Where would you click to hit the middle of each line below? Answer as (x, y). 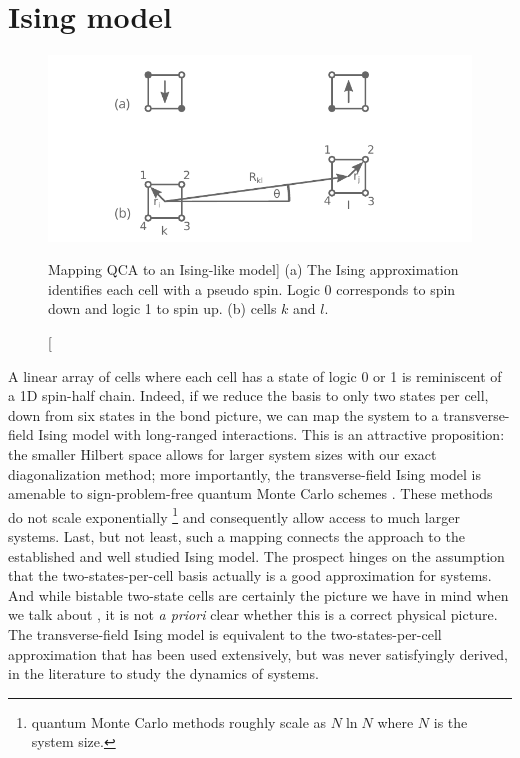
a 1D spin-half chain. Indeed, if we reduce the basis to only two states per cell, (248, 395)
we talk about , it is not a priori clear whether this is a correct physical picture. (253, 614)
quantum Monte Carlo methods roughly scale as (179, 721)
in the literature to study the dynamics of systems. (163, 673)
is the (450, 721)
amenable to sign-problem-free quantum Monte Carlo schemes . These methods (250, 493)
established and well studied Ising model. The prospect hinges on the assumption (256, 555)
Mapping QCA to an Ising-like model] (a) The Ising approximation (253, 269)
